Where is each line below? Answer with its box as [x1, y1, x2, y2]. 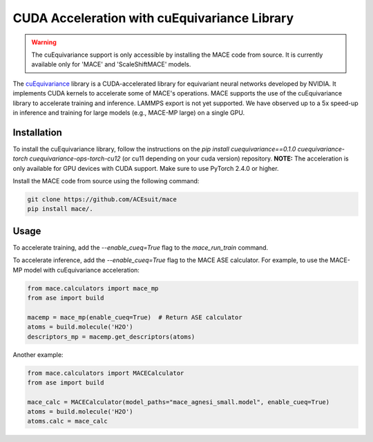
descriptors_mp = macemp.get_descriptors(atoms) [27, 333, 195, 340]
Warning [31, 38, 57, 46]
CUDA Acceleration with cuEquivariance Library [12, 10, 294, 26]
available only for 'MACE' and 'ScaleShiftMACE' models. [31, 60, 191, 68]
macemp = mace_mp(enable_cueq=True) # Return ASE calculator [27, 313, 242, 321]
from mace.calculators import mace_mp [27, 284, 159, 292]
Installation [12, 127, 62, 138]
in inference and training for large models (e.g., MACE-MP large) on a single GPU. [12, 108, 245, 117]
